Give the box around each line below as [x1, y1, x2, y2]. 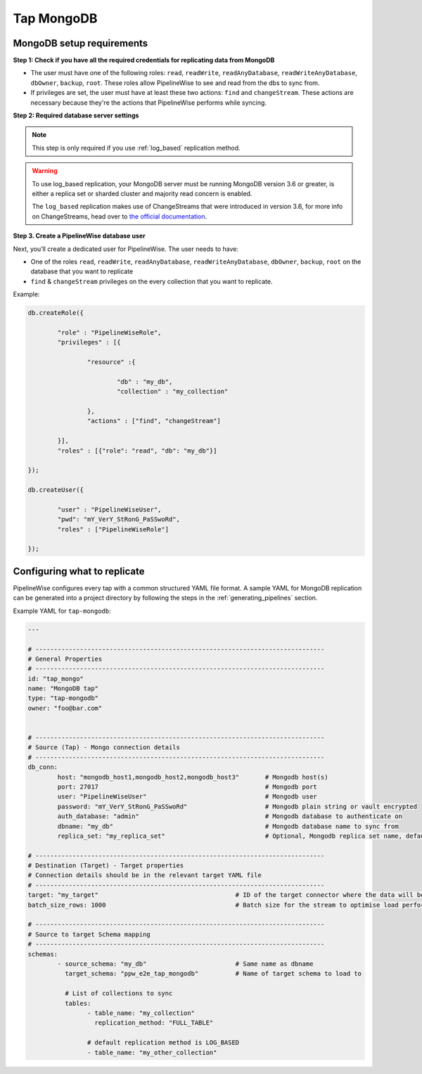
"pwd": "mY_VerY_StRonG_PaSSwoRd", [57, 515, 181, 524]
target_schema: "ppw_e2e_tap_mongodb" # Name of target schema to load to [64, 970, 362, 978]
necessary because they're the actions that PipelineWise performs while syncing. [30, 98, 267, 107]
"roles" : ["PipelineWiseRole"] [57, 525, 169, 533]
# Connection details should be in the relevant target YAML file [27, 872, 262, 879]
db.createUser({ [27, 486, 84, 494]
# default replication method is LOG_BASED [87, 1039, 240, 1047]
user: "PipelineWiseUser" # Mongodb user [57, 793, 318, 801]
